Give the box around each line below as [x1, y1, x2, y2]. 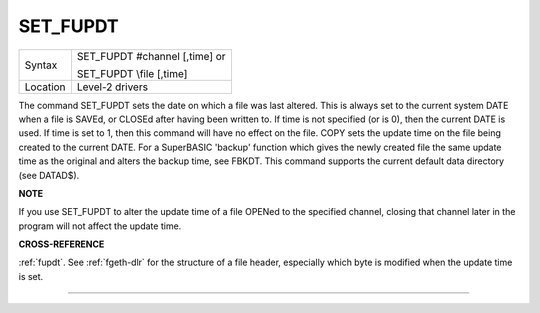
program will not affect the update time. [18, 220, 182, 232]
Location [24, 80, 66, 94]
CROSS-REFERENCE [18, 238, 105, 250]
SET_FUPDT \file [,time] [76, 66, 188, 80]
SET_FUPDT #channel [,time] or [76, 49, 226, 63]
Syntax [24, 58, 58, 72]
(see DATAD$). [18, 169, 80, 181]
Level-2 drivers [76, 80, 149, 94]
